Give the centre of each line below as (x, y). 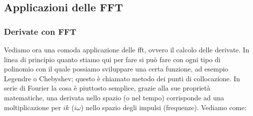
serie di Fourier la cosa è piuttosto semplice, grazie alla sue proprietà (107, 88)
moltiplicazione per (33, 107)
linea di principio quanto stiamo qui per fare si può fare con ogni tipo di (112, 59)
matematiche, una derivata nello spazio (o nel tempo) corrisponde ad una (114, 97)
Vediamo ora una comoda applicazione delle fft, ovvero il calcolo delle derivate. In (127, 49)
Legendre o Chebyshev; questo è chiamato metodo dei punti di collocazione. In (122, 78)
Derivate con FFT (40, 31)
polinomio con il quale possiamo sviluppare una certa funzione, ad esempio (116, 69)
